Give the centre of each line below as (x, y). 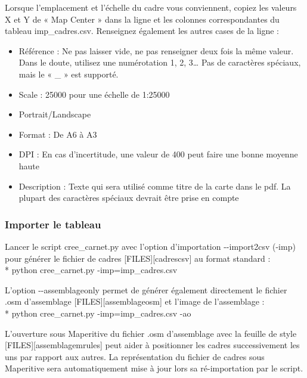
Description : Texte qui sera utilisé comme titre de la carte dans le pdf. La (155, 186)
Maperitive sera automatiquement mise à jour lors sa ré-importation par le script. (154, 368)
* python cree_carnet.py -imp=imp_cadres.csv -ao (98, 313)
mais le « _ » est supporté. (69, 74)
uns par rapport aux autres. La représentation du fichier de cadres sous (135, 356)
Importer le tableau (53, 224)
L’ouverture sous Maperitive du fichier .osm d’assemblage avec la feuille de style (151, 333)
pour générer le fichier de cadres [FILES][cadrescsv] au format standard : (138, 258)
